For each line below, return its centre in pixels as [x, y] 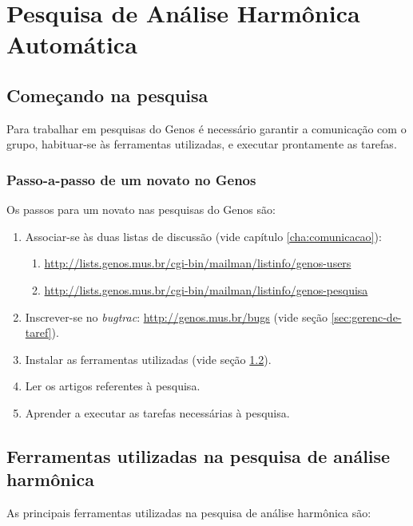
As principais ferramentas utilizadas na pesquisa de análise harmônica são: [189, 513]
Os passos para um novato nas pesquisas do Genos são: [141, 210]
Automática [72, 44]
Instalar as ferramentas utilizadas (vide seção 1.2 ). [148, 359]
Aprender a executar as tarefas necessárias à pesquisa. [157, 412]
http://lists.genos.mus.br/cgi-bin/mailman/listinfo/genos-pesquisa [206, 289]
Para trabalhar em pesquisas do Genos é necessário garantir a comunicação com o [206, 128]
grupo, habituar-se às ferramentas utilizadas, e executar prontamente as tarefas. [202, 144]
